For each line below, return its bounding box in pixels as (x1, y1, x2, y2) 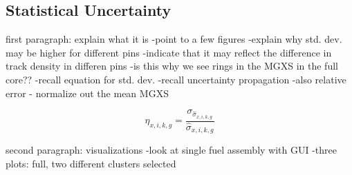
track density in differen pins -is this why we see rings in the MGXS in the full (6, 59, 338, 73)
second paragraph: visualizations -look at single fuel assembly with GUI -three (6, 143, 337, 157)
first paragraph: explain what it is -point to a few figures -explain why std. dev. (6, 32, 342, 46)
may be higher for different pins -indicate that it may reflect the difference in (6, 45, 332, 59)
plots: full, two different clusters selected (6, 156, 176, 170)
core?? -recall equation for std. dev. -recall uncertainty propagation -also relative (6, 72, 346, 86)
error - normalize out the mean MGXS (6, 85, 169, 100)
